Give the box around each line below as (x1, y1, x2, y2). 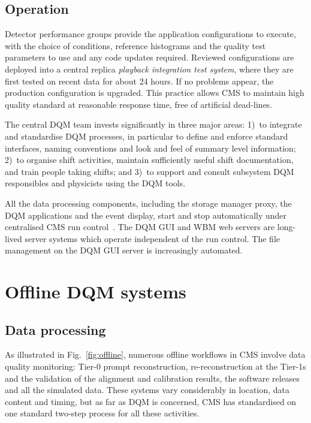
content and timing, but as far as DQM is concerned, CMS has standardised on (5, 395, 297, 407)
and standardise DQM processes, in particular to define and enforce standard (5, 129, 288, 142)
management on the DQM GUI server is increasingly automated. (5, 244, 243, 256)
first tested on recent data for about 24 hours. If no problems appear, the (5, 74, 274, 87)
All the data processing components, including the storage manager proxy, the (5, 197, 292, 209)
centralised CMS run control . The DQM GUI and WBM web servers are (5, 220, 275, 233)
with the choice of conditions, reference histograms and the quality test (5, 39, 266, 52)
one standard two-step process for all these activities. (5, 407, 200, 419)
